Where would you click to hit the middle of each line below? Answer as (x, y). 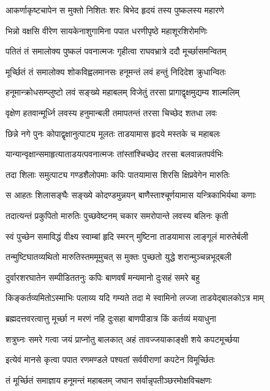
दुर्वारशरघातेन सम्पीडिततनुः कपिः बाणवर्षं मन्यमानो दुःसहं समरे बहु (103, 277)
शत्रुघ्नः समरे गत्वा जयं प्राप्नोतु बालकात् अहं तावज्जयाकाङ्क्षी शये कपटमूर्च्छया (123, 339)
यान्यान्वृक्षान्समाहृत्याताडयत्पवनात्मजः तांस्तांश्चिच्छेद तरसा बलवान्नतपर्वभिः (114, 154)
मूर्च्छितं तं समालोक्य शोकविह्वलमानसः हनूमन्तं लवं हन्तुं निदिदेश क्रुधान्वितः (116, 71)
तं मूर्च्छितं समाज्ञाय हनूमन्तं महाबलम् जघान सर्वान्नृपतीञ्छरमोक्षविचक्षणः (109, 380)
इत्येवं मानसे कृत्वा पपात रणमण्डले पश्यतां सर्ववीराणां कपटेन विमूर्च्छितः (110, 359)
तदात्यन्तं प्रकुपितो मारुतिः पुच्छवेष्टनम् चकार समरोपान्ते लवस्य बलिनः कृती (117, 215)
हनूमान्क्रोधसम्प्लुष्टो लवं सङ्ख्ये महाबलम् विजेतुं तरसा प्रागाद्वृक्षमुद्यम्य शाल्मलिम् (122, 92)
